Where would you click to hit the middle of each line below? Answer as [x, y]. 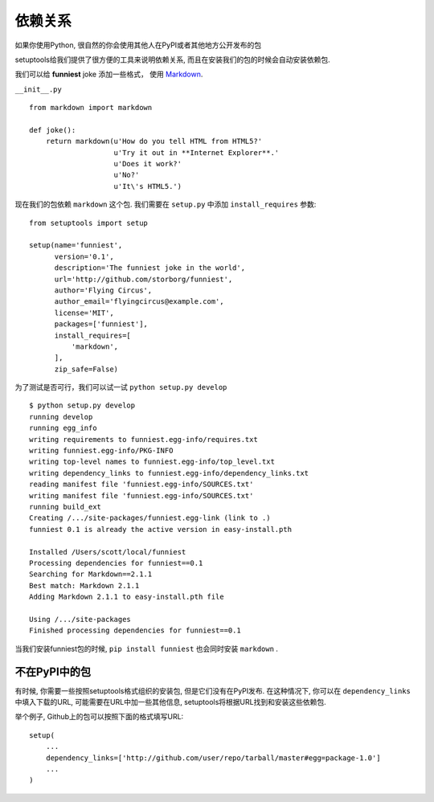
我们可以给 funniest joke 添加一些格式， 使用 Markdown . [109, 74]
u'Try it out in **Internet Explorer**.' [197, 152]
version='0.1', [84, 256]
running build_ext [66, 507]
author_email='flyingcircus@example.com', [139, 302]
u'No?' [127, 175]
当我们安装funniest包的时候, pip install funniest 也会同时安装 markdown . [147, 649]
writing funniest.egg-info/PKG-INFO [101, 451]
